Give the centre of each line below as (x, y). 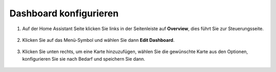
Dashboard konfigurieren (64, 13)
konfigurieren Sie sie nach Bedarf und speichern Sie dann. (84, 59)
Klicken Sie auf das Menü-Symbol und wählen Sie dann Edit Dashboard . (98, 40)
